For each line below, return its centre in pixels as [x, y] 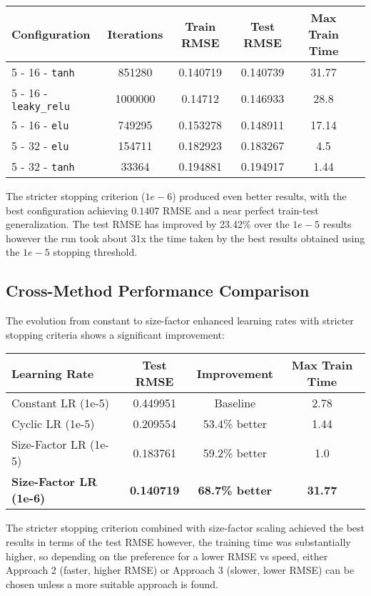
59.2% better [235, 452]
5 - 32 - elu [40, 145]
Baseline [235, 403]
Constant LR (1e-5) [60, 403]
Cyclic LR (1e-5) [53, 424]
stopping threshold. [95, 252]
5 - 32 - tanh [43, 166]
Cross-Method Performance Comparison [158, 290]
